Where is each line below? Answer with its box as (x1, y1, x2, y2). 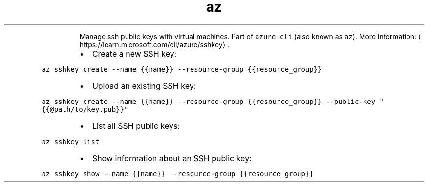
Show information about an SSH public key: (92, 153, 252, 163)
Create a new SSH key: (92, 48, 177, 59)
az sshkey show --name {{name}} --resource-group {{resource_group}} (42, 169, 314, 178)
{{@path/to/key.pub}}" (42, 105, 128, 113)
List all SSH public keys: (92, 121, 180, 131)
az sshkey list (42, 137, 100, 145)
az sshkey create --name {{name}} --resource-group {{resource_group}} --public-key (42, 97, 376, 105)
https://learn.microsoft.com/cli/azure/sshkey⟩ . (79, 40, 230, 49)
